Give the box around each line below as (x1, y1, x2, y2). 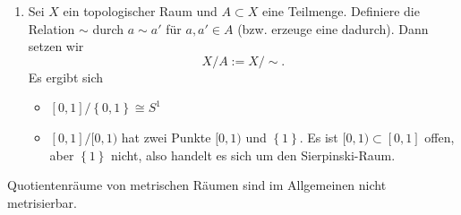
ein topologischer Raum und (63, 2, 218, 20)
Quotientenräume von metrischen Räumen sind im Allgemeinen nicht (7, 176, 387, 194)
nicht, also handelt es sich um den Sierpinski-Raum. (111, 145, 396, 164)
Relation (28, 19, 75, 38)
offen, (424, 127, 455, 146)
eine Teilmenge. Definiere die (261, 2, 420, 20)
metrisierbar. (7, 193, 77, 211)
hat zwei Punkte (121, 127, 211, 146)
